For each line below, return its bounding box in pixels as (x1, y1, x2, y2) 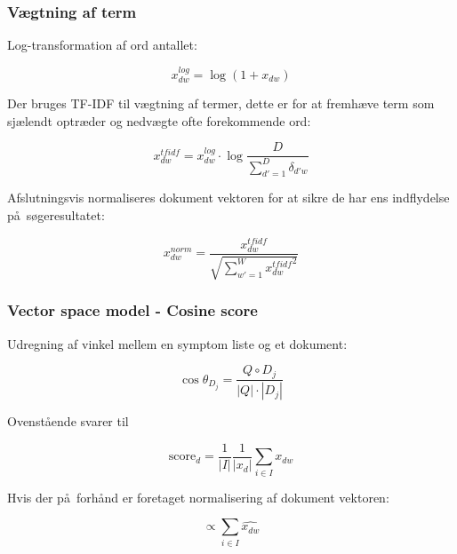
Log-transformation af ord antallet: (7, 36, 197, 54)
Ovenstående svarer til (7, 412, 129, 431)
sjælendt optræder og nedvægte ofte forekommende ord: (7, 111, 311, 130)
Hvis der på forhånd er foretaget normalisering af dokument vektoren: (7, 487, 389, 506)
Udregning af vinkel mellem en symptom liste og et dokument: (7, 334, 348, 352)
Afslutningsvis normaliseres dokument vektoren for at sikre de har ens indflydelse (7, 188, 450, 207)
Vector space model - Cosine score (7, 299, 258, 321)
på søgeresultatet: (7, 206, 105, 225)
